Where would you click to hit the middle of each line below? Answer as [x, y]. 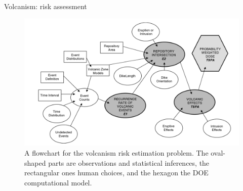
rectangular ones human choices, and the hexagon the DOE [116, 173]
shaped [35, 162]
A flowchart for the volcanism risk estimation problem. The [116, 152]
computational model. [58, 182]
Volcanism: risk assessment [46, 6]
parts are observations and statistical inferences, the [129, 162]
